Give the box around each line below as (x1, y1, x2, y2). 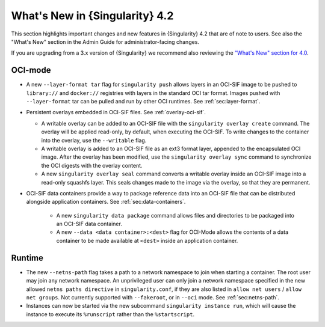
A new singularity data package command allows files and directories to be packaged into (56, 212, 295, 219)
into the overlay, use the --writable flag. (41, 136, 147, 144)
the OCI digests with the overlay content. (41, 162, 143, 169)
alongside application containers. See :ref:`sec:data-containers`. (26, 198, 186, 206)
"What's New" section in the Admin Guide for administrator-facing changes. (11, 38, 200, 45)
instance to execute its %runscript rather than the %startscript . (26, 310, 195, 318)
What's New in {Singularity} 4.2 (11, 9, 174, 22)
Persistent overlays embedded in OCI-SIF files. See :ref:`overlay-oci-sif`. (26, 109, 206, 116)
